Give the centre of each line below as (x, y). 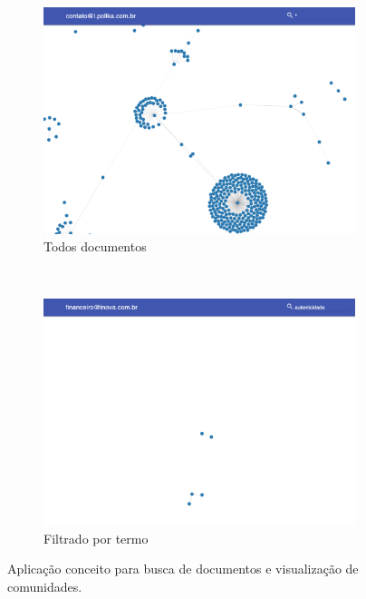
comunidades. (45, 586)
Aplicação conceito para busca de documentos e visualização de (183, 569)
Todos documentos (95, 246)
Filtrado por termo (96, 538)
